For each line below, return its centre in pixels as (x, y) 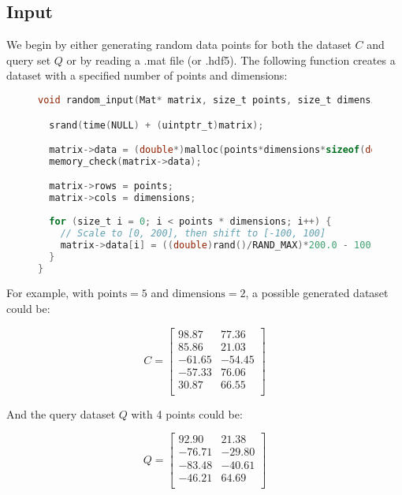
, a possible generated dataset (317, 293)
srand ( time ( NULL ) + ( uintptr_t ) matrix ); (156, 125)
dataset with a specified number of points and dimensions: (147, 75)
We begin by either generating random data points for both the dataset (179, 45)
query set (29, 60)
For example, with (50, 293)
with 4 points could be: (187, 413)
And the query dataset (61, 413)
